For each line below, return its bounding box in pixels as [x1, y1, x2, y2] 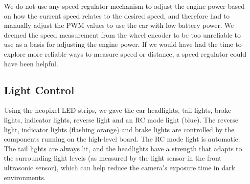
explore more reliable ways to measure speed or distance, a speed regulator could [4, 48, 247, 59]
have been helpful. [4, 58, 58, 68]
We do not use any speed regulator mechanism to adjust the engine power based [4, 1, 245, 11]
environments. [4, 172, 46, 182]
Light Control [4, 82, 74, 97]
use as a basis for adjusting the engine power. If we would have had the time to [4, 39, 242, 49]
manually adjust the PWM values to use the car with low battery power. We [4, 20, 234, 30]
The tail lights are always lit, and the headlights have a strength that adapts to [4, 143, 242, 153]
